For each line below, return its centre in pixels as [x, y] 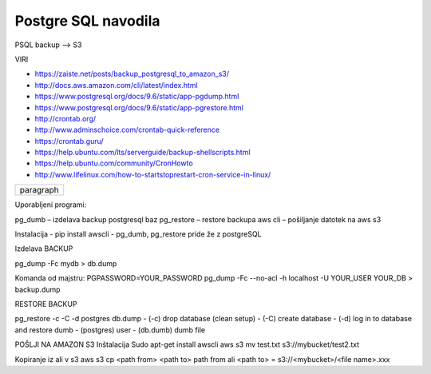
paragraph [39, 190]
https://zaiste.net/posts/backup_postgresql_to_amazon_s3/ [132, 74]
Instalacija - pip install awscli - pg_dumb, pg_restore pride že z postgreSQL [138, 234]
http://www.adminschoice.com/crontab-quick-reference [127, 130]
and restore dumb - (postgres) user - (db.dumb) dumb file [110, 330]
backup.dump [38, 289]
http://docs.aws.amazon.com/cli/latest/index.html [117, 85]
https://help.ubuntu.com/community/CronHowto [114, 163]
